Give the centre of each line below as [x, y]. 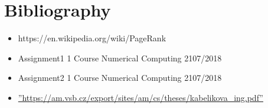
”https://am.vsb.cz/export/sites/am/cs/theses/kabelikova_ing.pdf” [140, 97]
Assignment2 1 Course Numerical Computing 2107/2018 [120, 78]
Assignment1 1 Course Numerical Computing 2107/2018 [120, 58]
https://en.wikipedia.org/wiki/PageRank [92, 38]
